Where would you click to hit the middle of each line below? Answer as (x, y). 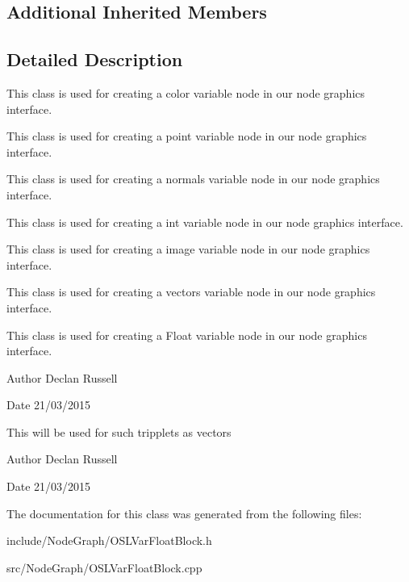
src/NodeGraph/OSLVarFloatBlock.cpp (104, 567)
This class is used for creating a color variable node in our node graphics (186, 92)
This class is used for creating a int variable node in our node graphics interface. (205, 222)
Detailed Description (95, 59)
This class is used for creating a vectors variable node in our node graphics (191, 292)
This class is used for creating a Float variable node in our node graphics (187, 335)
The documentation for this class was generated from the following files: (184, 513)
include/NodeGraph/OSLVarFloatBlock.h (109, 540)
